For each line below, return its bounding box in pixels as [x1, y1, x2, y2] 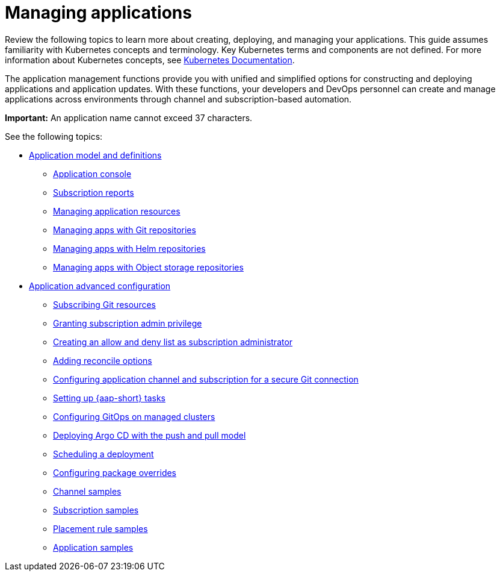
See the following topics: [5, 131, 103, 142]
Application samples [53, 542, 134, 553]
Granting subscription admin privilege [53, 318, 202, 328]
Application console [53, 168, 132, 179]
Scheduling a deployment [53, 448, 154, 459]
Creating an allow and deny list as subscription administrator [53, 336, 293, 347]
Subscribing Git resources [53, 299, 156, 310]
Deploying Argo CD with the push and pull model [53, 430, 246, 440]
